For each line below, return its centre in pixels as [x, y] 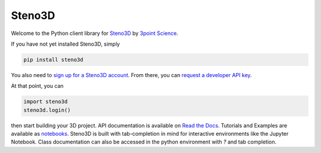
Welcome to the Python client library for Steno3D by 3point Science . [95, 33]
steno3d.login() [47, 110]
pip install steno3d [53, 60]
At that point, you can [37, 86]
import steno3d [45, 102]
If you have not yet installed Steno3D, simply [65, 44]
